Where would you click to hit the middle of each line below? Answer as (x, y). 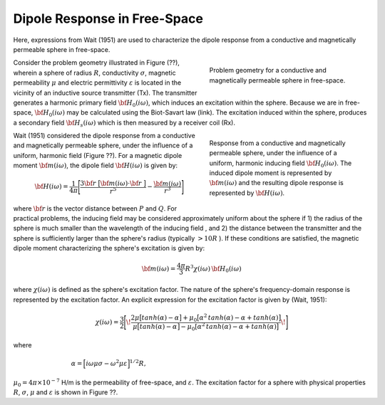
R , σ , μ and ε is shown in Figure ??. (66, 392)
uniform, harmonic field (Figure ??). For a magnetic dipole (98, 155)
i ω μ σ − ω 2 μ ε (107, 363)
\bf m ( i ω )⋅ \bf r (121, 184)
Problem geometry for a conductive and (268, 70)
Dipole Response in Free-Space (108, 19)
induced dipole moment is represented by (271, 173)
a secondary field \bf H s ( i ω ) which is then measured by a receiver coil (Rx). (124, 123)
